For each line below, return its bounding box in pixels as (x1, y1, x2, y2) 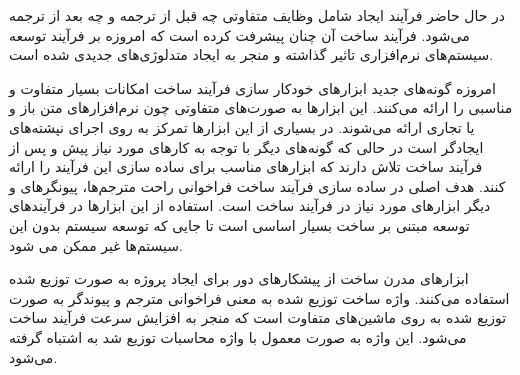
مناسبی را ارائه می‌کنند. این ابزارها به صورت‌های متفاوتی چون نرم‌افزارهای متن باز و (9, 97, 513, 118)
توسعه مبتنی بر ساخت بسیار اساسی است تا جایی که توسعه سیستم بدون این (9, 214, 470, 235)
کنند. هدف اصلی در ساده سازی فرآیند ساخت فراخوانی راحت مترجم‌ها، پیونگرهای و (9, 175, 506, 196)
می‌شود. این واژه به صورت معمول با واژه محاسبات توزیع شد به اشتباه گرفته (9, 326, 467, 347)
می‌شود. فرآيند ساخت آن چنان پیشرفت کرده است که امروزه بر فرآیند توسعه (9, 24, 470, 45)
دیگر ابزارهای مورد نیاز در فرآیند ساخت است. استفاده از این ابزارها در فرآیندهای (9, 195, 491, 216)
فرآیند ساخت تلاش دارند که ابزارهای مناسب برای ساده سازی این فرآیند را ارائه (9, 156, 483, 177)
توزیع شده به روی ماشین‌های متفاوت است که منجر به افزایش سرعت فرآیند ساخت (9, 307, 507, 328)
